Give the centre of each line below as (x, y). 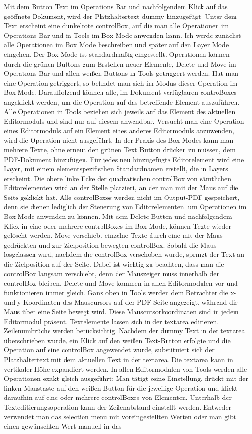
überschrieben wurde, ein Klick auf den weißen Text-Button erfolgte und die (117, 340)
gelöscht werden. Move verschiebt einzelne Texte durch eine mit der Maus (113, 235)
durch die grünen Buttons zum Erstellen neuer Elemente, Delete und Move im (120, 63)
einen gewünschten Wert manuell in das (63, 426)
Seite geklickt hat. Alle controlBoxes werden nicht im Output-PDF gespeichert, (122, 197)
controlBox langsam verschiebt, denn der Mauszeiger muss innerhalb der (111, 273)
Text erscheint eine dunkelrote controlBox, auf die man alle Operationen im (117, 26)
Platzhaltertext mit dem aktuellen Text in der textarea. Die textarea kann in (118, 359)
